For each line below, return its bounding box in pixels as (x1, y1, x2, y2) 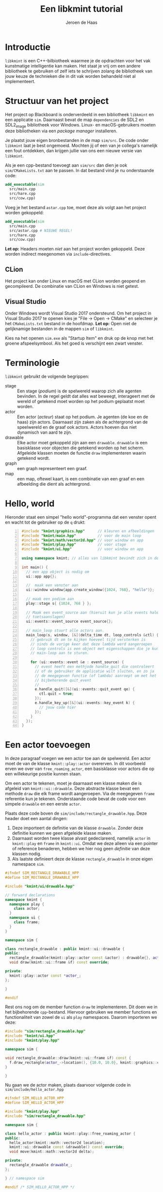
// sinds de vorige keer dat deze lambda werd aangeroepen (30, 642, 152, 647)
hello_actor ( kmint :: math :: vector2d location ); (9, 1140, 105, 1145)
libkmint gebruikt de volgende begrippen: (5, 373, 90, 379)
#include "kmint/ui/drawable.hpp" (5, 884, 75, 889)
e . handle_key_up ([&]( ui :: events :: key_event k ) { (34, 701, 135, 705)
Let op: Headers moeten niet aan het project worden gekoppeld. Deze (5, 246, 145, 252)
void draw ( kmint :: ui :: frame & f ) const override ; (9, 960, 110, 965)
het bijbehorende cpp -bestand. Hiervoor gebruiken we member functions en (5, 1009, 157, 1015)
